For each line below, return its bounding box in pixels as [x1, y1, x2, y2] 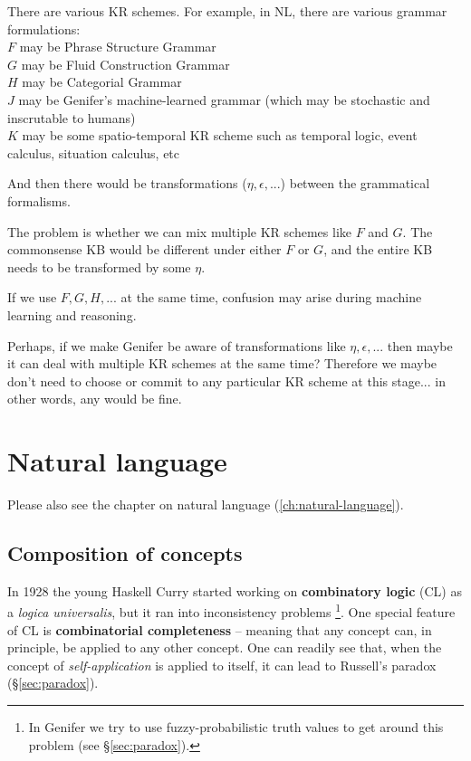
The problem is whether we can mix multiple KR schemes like [7, 222, 351, 241]
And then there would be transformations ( [7, 174, 247, 193]
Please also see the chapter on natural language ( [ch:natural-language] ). [7, 495, 404, 513]
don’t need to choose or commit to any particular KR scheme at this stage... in [7, 371, 446, 390]
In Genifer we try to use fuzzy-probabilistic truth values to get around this [28, 718, 444, 737]
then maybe [387, 336, 453, 355]
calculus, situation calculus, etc [7, 143, 180, 162]
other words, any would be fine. [7, 389, 182, 408]
